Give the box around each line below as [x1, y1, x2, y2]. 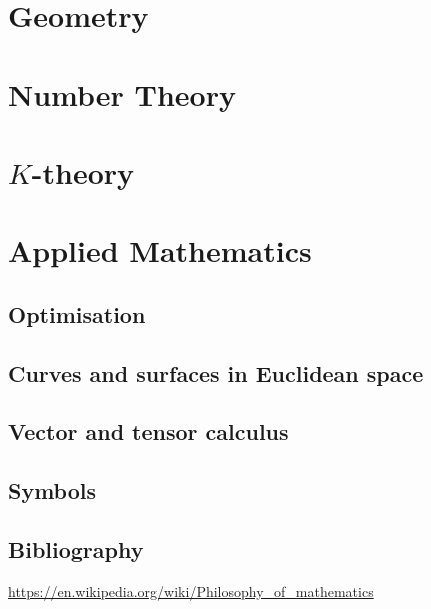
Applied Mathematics [8, 230, 312, 271]
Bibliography [8, 534, 144, 565]
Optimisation [8, 298, 146, 329]
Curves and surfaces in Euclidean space [8, 357, 424, 388]
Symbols [8, 475, 97, 506]
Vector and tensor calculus [8, 416, 289, 447]
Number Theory [8, 73, 236, 114]
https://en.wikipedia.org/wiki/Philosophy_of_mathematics [8, 580, 374, 601]
